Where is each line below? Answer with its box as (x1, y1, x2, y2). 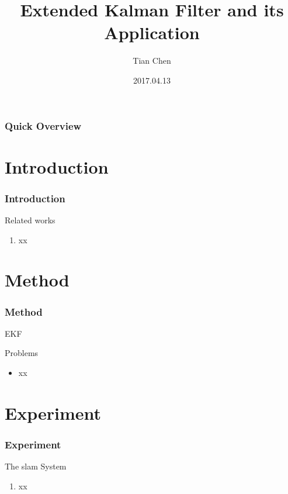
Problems (5, 347, 39, 359)
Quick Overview (5, 118, 82, 133)
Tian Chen (133, 54, 171, 67)
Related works (5, 214, 55, 226)
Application (104, 20, 200, 44)
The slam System (5, 460, 67, 472)
